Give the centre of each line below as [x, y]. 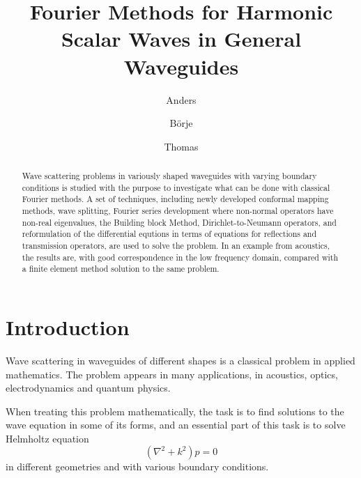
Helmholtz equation [47, 438]
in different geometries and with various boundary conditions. [137, 467]
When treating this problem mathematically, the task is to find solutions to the [175, 411]
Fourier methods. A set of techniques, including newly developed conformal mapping [175, 199]
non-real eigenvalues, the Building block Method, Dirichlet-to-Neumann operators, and [179, 222]
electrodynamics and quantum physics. [88, 388]
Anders [181, 99]
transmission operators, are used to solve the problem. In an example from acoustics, [176, 246]
